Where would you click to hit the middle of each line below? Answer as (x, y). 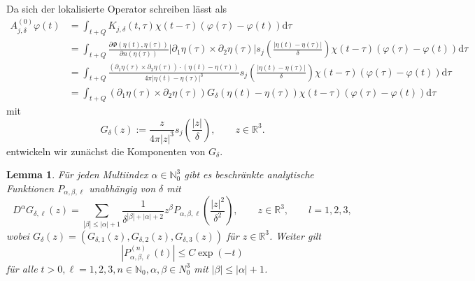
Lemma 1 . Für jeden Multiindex (77, 174)
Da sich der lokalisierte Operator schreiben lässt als (117, 8)
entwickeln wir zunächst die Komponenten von (106, 151)
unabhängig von (122, 188)
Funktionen (30, 188)
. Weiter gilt (295, 235)
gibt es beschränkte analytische (249, 174)
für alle (22, 268)
